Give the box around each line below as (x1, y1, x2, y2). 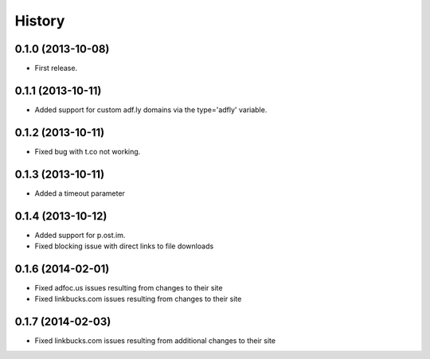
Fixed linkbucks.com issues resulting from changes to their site (34, 295, 242, 304)
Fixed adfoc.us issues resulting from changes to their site (34, 283, 223, 292)
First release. (34, 64, 78, 73)
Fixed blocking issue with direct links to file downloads (34, 241, 214, 251)
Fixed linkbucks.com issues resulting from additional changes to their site (34, 336, 276, 345)
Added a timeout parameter (34, 188, 125, 198)
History (14, 12, 65, 29)
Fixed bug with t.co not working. (34, 146, 141, 156)
